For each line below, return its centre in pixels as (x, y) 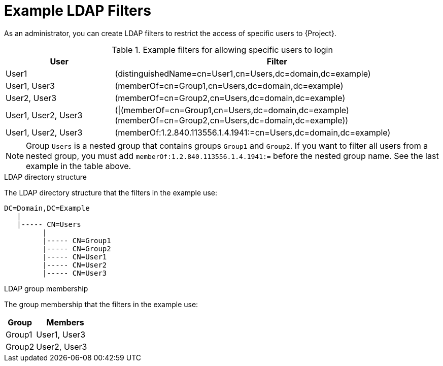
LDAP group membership (46, 288)
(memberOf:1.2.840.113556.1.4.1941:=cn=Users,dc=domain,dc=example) (253, 132)
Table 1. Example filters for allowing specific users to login (222, 49)
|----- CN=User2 (75, 265)
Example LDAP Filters (78, 11)
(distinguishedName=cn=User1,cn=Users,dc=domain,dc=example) (243, 73)
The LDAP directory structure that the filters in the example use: (111, 192)
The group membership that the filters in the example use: (101, 304)
